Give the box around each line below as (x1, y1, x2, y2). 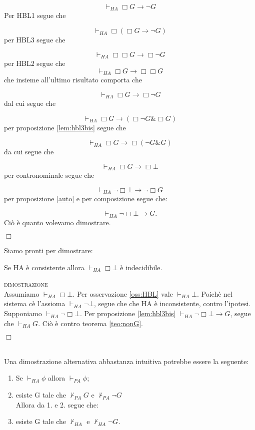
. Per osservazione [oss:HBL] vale (72, 288, 173, 299)
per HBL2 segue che (4, 58, 65, 68)
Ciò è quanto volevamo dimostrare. (4, 217, 111, 227)
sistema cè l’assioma (4, 298, 65, 309)
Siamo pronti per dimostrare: (4, 245, 93, 256)
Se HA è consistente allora (4, 262, 84, 272)
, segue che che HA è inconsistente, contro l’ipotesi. (93, 298, 251, 309)
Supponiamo (4, 308, 42, 319)
